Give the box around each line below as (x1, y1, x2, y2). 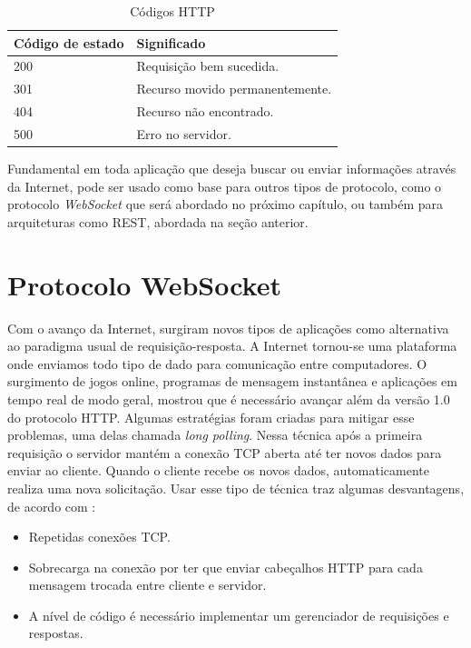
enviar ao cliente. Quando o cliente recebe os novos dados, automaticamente (7, 461, 429, 480)
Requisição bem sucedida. (136, 56, 280, 75)
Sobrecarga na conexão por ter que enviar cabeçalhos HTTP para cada (28, 557, 423, 576)
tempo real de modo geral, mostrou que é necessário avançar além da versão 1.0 (7, 389, 450, 408)
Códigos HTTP (130, 2, 215, 20)
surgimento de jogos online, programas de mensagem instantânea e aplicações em (7, 372, 457, 391)
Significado (136, 33, 206, 52)
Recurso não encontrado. (136, 102, 274, 121)
